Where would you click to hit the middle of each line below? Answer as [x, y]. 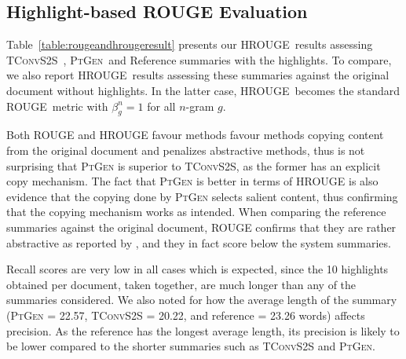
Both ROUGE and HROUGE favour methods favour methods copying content [195, 135]
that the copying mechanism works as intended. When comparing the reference [196, 212]
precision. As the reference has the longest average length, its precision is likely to [203, 330]
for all [161, 106]
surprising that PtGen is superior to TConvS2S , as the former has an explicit [194, 165]
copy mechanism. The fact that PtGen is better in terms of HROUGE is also [192, 181]
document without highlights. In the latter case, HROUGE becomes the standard [203, 90]
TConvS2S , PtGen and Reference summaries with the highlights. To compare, [199, 59]
